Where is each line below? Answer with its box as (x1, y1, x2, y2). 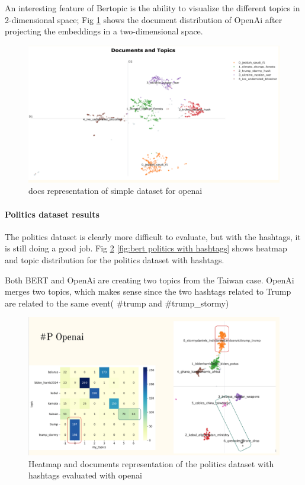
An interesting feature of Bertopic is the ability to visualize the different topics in (5, 2, 300, 14)
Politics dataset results (5, 208, 99, 220)
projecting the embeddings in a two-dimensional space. (5, 25, 203, 37)
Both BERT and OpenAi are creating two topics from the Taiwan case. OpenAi (5, 273, 294, 286)
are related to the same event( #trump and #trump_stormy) (5, 296, 229, 309)
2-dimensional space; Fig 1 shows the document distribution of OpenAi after (5, 13, 282, 25)
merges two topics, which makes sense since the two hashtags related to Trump (5, 285, 291, 298)
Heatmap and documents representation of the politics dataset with (28, 457, 274, 470)
